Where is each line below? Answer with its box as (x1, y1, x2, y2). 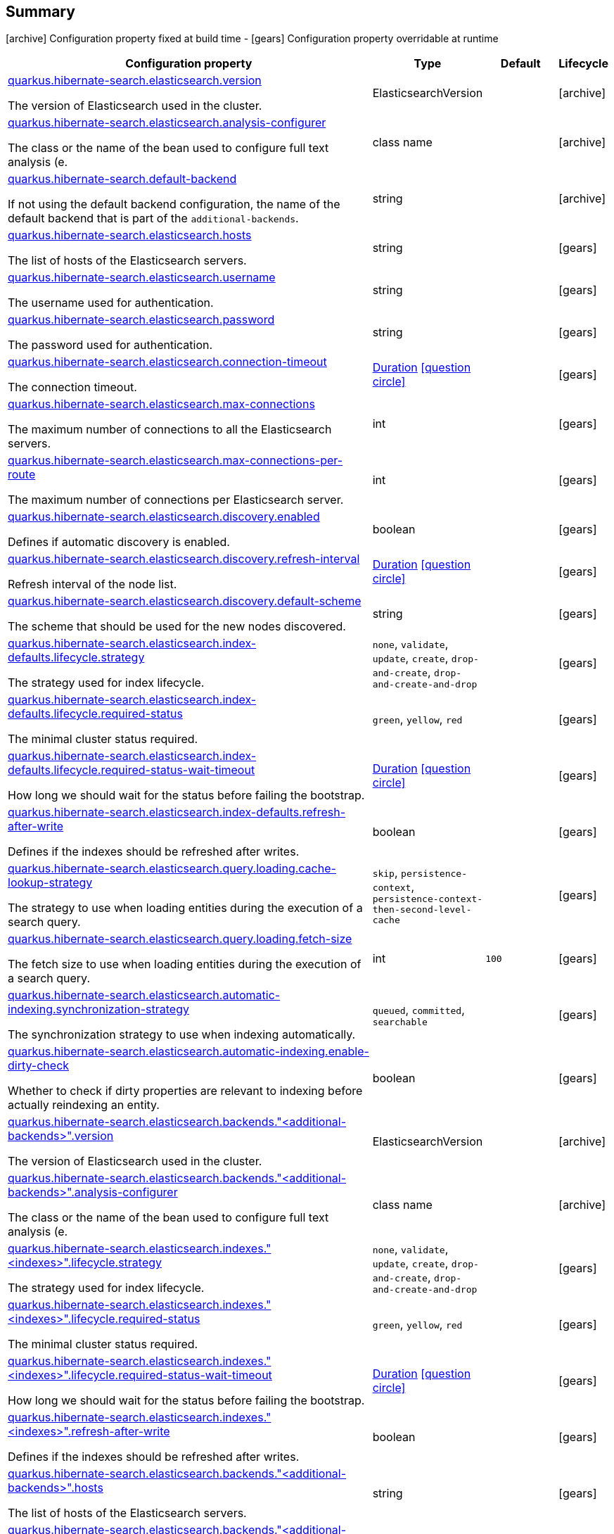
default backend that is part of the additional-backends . (8, 211, 299, 226)
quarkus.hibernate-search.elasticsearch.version (8, 73, 262, 88)
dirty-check (8, 1058, 70, 1073)
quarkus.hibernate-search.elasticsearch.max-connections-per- (8, 453, 343, 468)
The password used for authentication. (8, 338, 213, 353)
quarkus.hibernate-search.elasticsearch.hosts (8, 228, 252, 243)
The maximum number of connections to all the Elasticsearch (8, 422, 332, 437)
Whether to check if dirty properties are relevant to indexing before (8, 1084, 363, 1098)
